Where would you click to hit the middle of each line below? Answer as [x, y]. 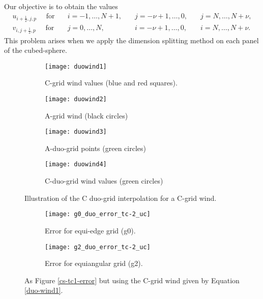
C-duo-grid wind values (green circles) [104, 181]
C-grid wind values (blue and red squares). [111, 83]
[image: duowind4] [76, 165]
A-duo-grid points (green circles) [95, 148]
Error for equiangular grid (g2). [94, 263]
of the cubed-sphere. [36, 50]
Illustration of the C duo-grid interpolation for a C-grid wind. [121, 198]
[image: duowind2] [76, 99]
